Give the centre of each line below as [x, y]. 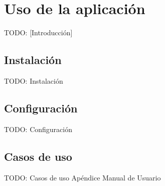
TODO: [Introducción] [38, 33]
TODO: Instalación [34, 80]
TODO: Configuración [38, 129]
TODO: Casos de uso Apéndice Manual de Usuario [82, 177]
